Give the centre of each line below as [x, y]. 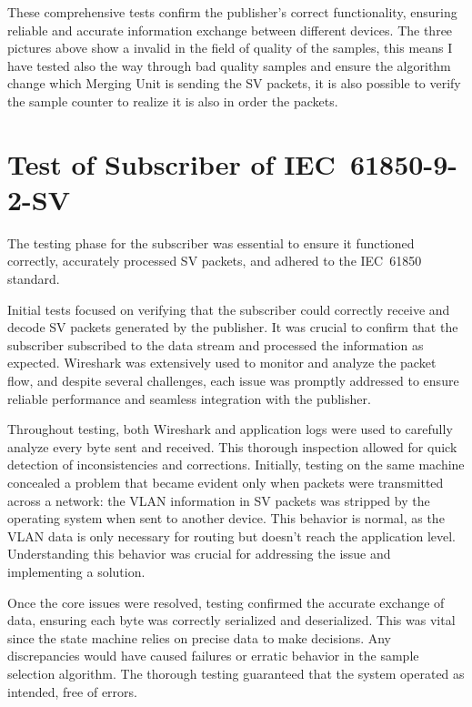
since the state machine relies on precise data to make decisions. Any [200, 637]
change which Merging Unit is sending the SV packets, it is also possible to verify [234, 83]
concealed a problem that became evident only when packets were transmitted [226, 482]
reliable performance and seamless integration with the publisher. [189, 398]
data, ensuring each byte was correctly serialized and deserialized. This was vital [231, 620]
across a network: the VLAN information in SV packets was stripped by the [219, 500]
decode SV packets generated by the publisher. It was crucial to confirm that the [233, 327]
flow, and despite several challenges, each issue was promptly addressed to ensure [233, 381]
